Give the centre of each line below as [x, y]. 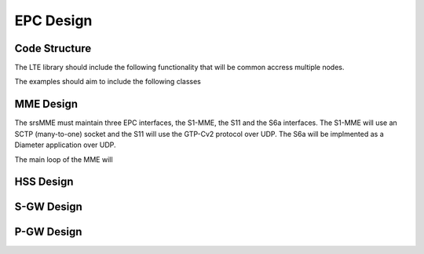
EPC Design [53, 20]
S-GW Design [48, 207]
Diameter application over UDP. [66, 145]
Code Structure [53, 48]
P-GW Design [48, 232]
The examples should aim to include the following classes [108, 82]
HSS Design [44, 182]
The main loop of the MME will [64, 159]
